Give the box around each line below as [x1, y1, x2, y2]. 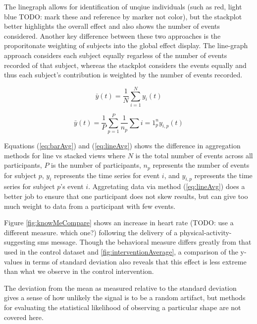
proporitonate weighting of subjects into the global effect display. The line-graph [4, 40, 248, 51]
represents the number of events [153, 160, 250, 170]
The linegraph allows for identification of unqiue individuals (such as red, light [4, 1, 242, 11]
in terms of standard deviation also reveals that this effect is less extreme [24, 256, 247, 266]
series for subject [4, 181, 55, 192]
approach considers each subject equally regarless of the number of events [4, 50, 227, 60]
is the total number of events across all [135, 150, 253, 160]
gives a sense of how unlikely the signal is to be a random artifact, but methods [4, 292, 246, 303]
